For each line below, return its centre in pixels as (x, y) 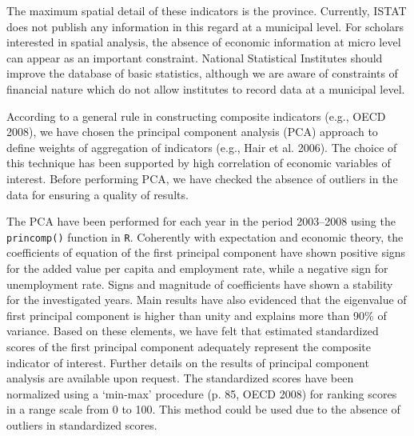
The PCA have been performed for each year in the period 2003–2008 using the (201, 221)
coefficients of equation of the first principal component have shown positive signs (206, 252)
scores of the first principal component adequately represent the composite (189, 346)
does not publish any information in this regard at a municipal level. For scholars (205, 26)
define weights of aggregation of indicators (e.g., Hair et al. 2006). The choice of (202, 147)
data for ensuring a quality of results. (98, 194)
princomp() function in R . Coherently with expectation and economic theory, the (205, 236)
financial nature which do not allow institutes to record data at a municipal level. (206, 88)
